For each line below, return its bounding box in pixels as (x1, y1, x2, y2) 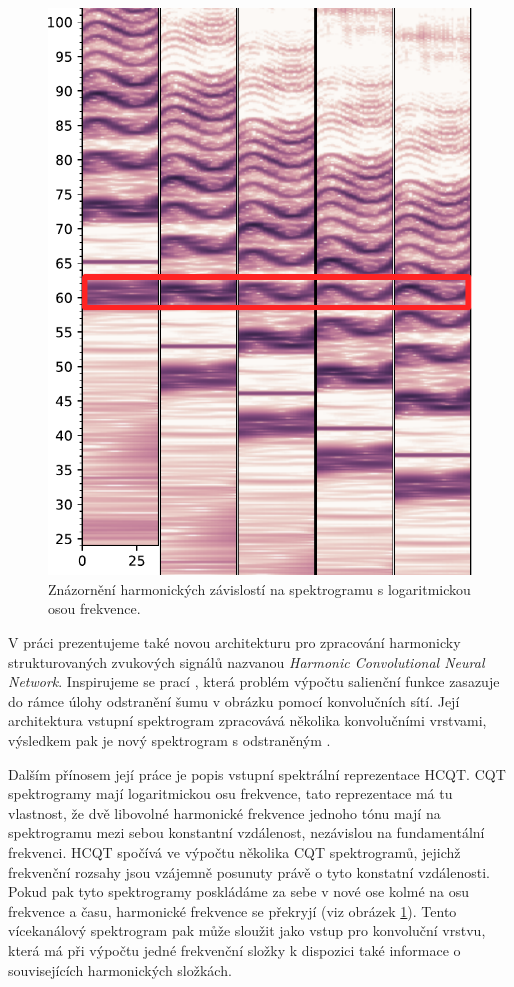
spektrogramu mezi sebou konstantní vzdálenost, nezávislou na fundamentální (8, 822, 485, 843)
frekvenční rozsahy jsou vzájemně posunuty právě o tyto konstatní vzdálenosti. (8, 861, 490, 882)
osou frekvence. (48, 598, 141, 619)
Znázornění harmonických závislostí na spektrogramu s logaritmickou (48, 578, 471, 599)
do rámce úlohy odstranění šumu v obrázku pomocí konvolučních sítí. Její (8, 690, 460, 711)
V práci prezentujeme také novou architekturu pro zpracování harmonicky (8, 632, 461, 653)
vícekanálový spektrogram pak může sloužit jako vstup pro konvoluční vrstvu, (8, 920, 486, 941)
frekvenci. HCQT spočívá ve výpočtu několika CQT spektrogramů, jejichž (8, 842, 461, 863)
